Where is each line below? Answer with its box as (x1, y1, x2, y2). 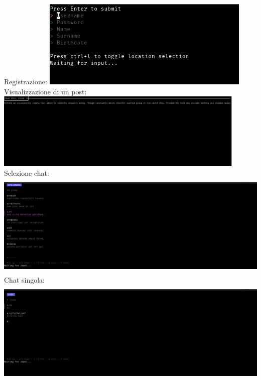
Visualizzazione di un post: (4, 86, 87, 96)
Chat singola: (4, 275, 45, 285)
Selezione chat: (4, 168, 49, 178)
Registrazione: (4, 76, 47, 87)
